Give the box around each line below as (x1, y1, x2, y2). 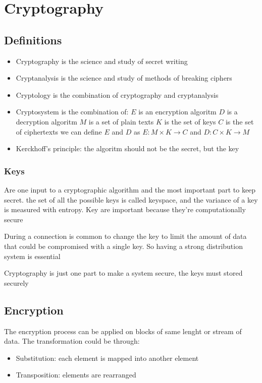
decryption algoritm (16, 116, 77, 126)
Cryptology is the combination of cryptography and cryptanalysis (16, 89, 219, 100)
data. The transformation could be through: (4, 336, 140, 346)
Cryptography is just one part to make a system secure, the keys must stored (4, 268, 243, 278)
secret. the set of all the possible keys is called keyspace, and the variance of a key (4, 194, 258, 205)
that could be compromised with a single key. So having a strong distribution (4, 240, 243, 251)
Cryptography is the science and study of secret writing (16, 55, 188, 66)
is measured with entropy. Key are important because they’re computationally (4, 204, 246, 215)
